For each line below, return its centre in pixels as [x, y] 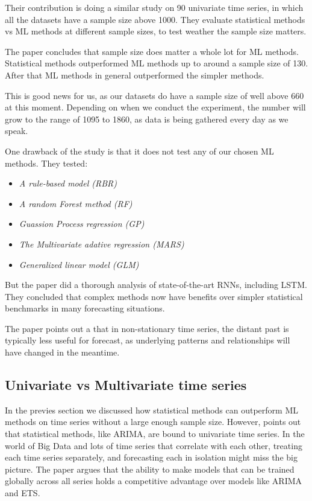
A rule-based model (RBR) [68, 183]
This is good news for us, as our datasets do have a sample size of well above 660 [154, 95]
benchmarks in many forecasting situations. [85, 308]
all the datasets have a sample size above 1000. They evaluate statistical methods [155, 19]
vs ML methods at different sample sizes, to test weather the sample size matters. [156, 31]
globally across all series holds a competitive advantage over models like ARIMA [154, 481]
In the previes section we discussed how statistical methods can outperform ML [151, 410]
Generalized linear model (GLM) [79, 264]
